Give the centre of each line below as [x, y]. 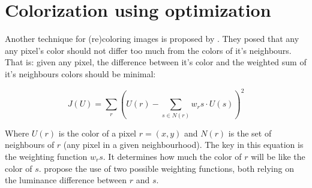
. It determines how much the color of [172, 156]
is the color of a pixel [97, 133]
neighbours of [30, 145]
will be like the [278, 156]
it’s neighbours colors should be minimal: [80, 73]
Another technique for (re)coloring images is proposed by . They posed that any [152, 39]
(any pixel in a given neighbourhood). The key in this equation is [183, 145]
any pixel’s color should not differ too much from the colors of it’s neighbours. [148, 50]
